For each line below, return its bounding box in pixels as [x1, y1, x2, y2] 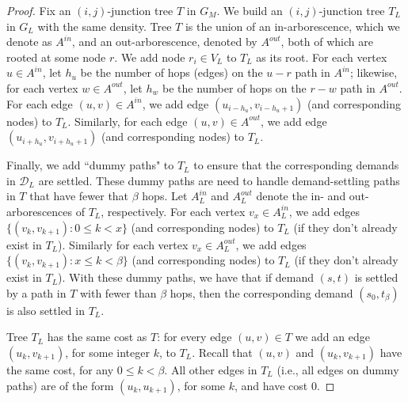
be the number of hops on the [162, 79, 307, 96]
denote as [6, 33, 52, 50]
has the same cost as [47, 328, 147, 345]
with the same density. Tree [37, 17, 172, 34]
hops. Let [142, 188, 188, 204]
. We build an [216, 2, 283, 18]
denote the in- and [256, 188, 346, 204]
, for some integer [65, 343, 150, 360]
